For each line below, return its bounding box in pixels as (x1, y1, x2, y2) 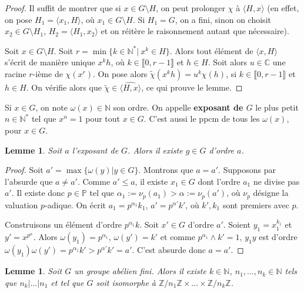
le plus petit (255, 101, 299, 113)
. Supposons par (218, 164, 276, 176)
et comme (160, 231, 195, 243)
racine (5, 67, 26, 79)
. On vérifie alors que (26, 81, 102, 94)
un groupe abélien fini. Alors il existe (74, 265, 206, 277)
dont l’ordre (198, 175, 240, 187)
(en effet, (267, 2, 299, 14)
